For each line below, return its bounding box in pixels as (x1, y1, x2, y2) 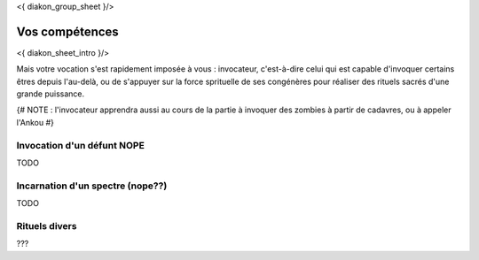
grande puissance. (16, 88, 85, 99)
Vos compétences (16, 24, 119, 39)
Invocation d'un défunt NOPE (16, 139, 145, 151)
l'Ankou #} (16, 117, 55, 127)
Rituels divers (16, 219, 77, 232)
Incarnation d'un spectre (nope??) (16, 180, 168, 192)
